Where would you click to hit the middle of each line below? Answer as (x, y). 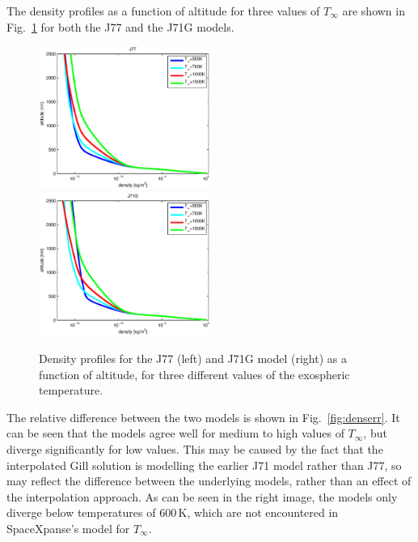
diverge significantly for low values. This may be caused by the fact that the (195, 448)
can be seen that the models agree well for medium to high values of (175, 433)
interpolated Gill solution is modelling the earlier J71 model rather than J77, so (204, 465)
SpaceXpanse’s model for (68, 528)
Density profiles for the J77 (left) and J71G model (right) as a (193, 358)
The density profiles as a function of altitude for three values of (163, 11)
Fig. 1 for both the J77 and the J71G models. (120, 26)
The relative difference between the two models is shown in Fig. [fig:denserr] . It (203, 417)
